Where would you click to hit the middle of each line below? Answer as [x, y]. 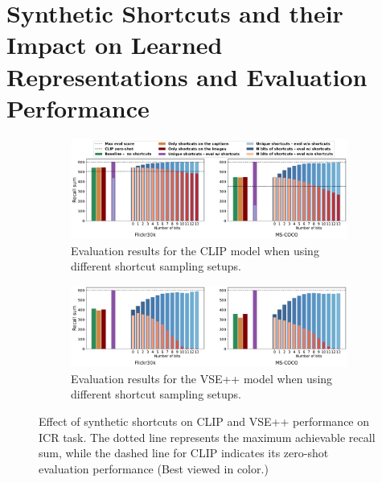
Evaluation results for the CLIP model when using [195, 250]
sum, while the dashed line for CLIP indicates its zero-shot [184, 453]
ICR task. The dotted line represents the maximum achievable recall [207, 437]
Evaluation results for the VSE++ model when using [202, 378]
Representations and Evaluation [187, 76]
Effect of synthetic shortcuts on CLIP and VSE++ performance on [204, 421]
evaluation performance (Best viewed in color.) [154, 468]
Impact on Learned [115, 45]
